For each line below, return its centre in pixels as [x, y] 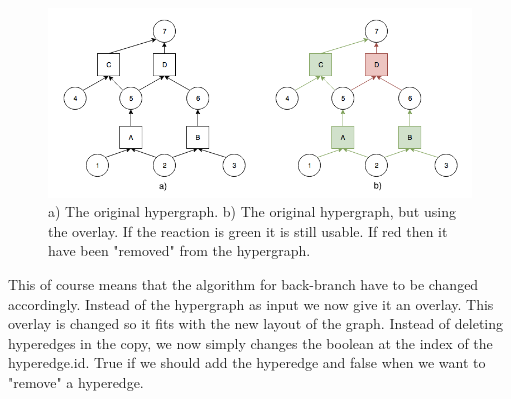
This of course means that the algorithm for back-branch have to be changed [243, 284]
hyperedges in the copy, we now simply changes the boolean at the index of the [250, 342]
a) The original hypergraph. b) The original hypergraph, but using [252, 211]
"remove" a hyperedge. [76, 382]
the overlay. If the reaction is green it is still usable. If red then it [248, 230]
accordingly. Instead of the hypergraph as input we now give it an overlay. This [251, 303]
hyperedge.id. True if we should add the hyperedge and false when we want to [247, 362]
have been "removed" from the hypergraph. [179, 250]
